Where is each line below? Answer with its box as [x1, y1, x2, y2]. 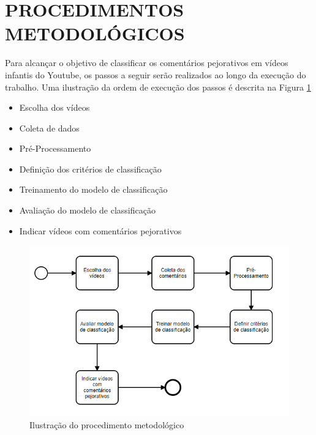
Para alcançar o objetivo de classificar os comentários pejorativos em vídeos [5, 56, 288, 69]
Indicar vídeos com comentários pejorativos [19, 224, 182, 237]
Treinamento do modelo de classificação [19, 183, 168, 196]
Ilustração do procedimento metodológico [29, 418, 184, 431]
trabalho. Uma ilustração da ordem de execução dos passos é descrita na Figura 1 [5, 80, 311, 93]
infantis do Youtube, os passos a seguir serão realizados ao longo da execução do [5, 68, 306, 81]
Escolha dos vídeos [19, 101, 90, 114]
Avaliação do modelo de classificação [19, 204, 156, 217]
